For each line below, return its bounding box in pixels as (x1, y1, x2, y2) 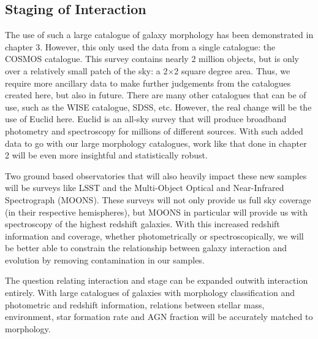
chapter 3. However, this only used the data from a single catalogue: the (5, 40, 276, 53)
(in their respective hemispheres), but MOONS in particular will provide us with (5, 205, 308, 218)
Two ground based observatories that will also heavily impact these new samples (5, 169, 307, 182)
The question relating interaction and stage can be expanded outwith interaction (5, 274, 308, 287)
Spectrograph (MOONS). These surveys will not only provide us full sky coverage (5, 193, 311, 206)
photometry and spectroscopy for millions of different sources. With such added (5, 124, 303, 137)
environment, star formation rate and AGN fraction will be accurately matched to (5, 310, 313, 323)
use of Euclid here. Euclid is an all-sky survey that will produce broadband (5, 112, 287, 125)
